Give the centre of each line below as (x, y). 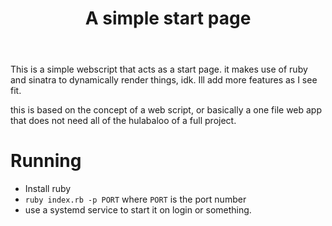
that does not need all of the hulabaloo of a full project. (123, 121)
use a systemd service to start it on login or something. (138, 210)
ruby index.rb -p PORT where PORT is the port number (135, 199)
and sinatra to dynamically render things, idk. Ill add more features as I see (164, 80)
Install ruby (48, 189)
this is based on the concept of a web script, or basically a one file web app (166, 110)
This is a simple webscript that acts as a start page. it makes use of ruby (159, 69)
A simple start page (168, 18)
